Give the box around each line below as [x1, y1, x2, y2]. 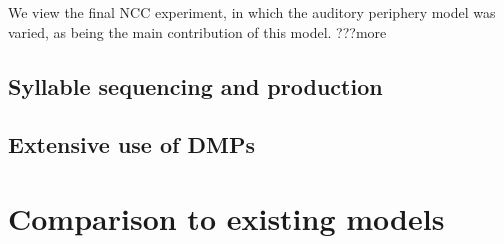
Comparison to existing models [8, 197, 445, 238]
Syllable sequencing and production [8, 70, 383, 101]
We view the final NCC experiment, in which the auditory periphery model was [8, 2, 496, 22]
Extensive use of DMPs [8, 129, 255, 160]
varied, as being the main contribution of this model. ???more [8, 21, 387, 42]
